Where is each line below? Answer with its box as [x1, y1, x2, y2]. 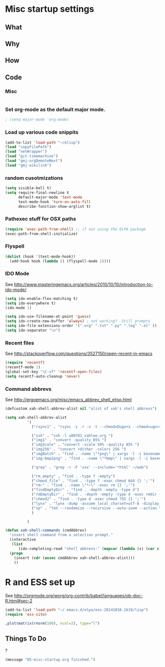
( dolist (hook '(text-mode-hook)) [5, 254, 76, 259]
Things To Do [5, 635, 47, 643]
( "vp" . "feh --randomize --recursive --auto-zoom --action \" [31, 505, 164, 511]
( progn [9, 551, 23, 556]
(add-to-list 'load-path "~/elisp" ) [5, 140, 80, 145]
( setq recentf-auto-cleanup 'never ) [5, 374, 80, 379]
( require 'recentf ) [5, 360, 45, 365]
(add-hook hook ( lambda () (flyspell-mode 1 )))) [9, 259, 111, 263]
